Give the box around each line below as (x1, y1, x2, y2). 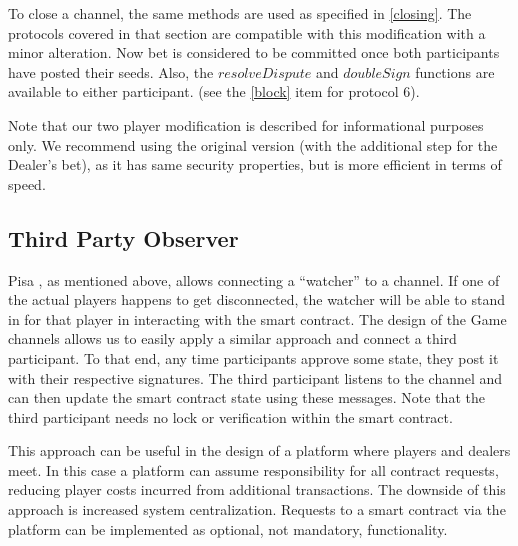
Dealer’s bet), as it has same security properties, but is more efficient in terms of (8, 154, 502, 175)
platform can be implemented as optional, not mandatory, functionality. (8, 518, 448, 539)
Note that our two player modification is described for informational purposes (8, 114, 484, 135)
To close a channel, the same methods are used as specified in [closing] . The (8, 3, 472, 23)
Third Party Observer (8, 222, 239, 253)
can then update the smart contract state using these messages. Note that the (8, 387, 485, 408)
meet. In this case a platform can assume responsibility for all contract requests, (8, 459, 499, 480)
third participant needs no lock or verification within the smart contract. (8, 406, 453, 427)
